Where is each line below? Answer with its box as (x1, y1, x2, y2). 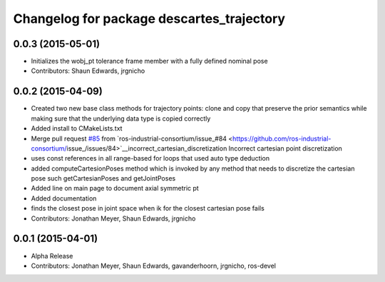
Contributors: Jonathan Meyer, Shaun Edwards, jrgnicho (31, 214, 196, 223)
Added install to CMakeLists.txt (31, 124, 123, 133)
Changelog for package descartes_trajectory (13, 11, 285, 26)
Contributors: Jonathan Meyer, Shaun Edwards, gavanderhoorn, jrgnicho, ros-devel (31, 261, 276, 270)
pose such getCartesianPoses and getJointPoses (31, 174, 176, 183)
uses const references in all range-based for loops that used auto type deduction (31, 154, 270, 163)
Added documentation (31, 193, 97, 203)
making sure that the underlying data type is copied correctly (31, 114, 211, 123)
